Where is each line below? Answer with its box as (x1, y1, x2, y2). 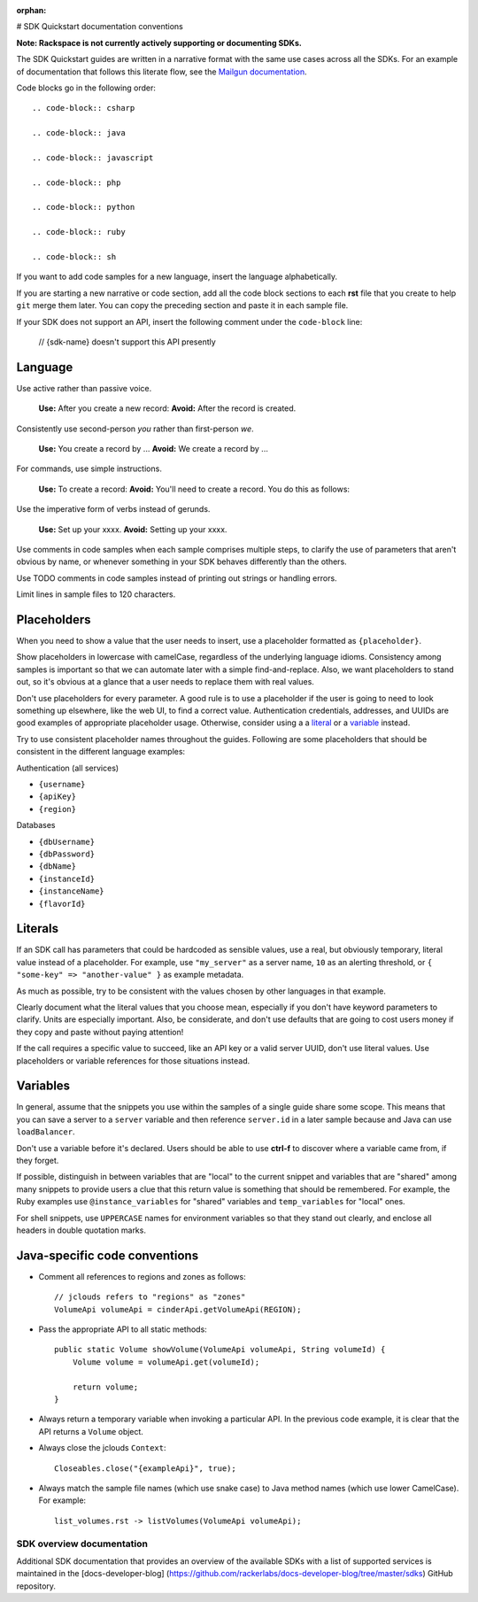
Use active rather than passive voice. (16, 383, 152, 393)
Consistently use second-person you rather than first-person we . (16, 423, 254, 434)
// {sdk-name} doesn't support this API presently (38, 337, 216, 347)
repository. (16, 1581, 57, 1591)
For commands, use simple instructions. (16, 463, 163, 474)
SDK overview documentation (16, 1537, 148, 1550)
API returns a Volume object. (38, 1426, 143, 1436)
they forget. (16, 1156, 59, 1166)
